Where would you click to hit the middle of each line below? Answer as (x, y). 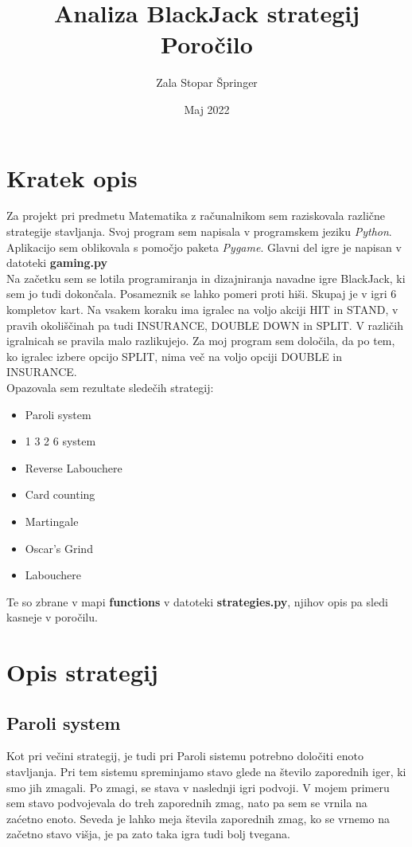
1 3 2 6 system (60, 441)
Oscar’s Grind (59, 548)
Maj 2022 (207, 109)
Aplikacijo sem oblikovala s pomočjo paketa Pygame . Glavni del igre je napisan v (204, 247)
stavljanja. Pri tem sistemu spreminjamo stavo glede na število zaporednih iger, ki (206, 772)
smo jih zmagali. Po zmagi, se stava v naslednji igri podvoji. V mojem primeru (198, 787)
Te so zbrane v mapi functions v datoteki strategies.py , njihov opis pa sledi (197, 601)
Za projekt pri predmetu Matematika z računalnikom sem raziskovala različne (196, 216)
